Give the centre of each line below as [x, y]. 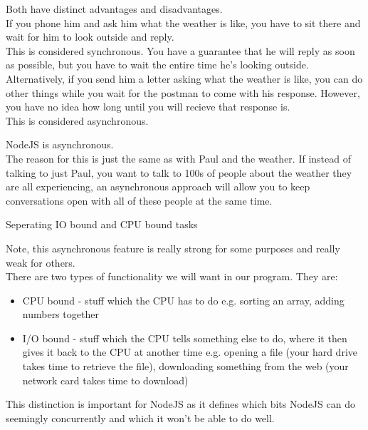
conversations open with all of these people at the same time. [139, 200]
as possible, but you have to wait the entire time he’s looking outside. [157, 65]
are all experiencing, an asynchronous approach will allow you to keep [158, 186]
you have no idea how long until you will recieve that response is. [148, 107]
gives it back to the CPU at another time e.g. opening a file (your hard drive [190, 352]
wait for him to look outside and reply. [90, 37]
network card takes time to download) [105, 380]
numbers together [61, 314]
